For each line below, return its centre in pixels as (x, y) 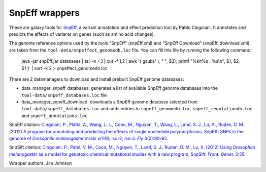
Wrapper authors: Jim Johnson (41, 163)
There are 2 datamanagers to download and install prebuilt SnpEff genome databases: (97, 79)
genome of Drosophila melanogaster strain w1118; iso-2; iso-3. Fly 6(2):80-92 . (89, 138)
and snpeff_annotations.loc (55, 116)
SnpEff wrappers (44, 13)
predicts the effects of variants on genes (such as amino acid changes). (82, 34)
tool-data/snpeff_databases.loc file (64, 95)
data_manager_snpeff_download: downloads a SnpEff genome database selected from (110, 102)
